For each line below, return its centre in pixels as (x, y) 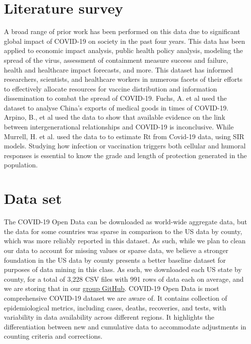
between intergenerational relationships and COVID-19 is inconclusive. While (119, 127)
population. (21, 165)
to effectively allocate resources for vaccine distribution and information (111, 88)
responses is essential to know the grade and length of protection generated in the (125, 155)
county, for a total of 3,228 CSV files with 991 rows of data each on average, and (124, 279)
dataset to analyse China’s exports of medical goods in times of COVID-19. (116, 107)
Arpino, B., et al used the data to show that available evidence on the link (115, 117)
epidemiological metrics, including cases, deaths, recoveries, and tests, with (115, 307)
